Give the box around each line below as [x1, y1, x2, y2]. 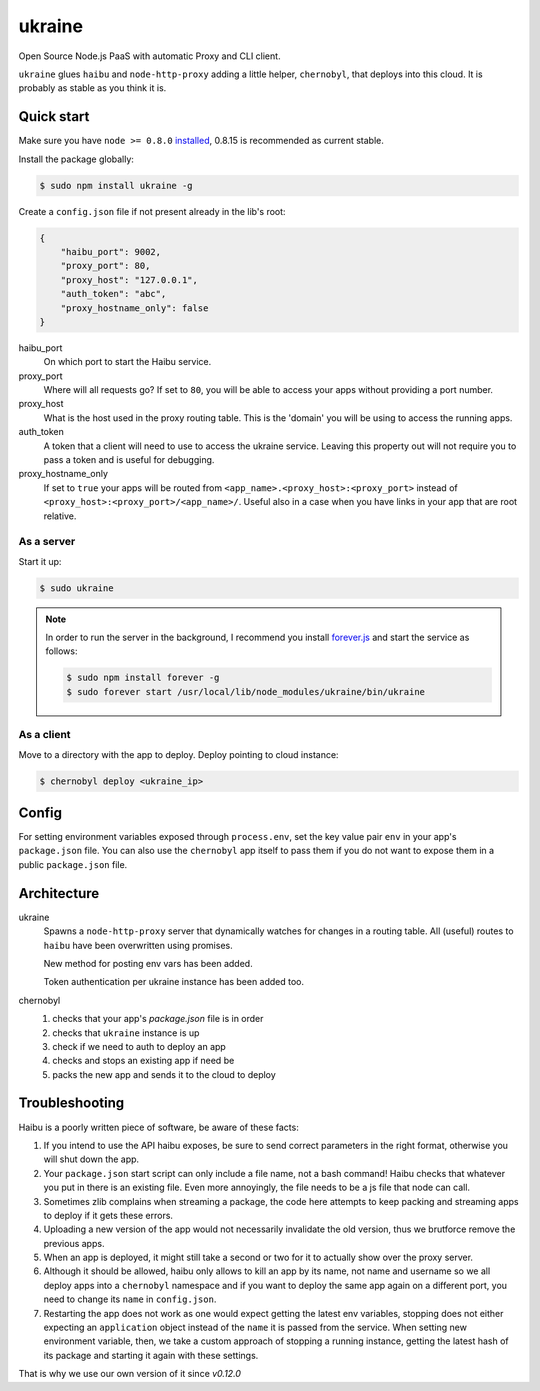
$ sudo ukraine [39, 582, 114, 594]
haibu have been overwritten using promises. [43, 939, 234, 951]
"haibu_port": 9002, [60, 246, 162, 257]
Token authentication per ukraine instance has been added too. [43, 976, 305, 988]
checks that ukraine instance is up [52, 1026, 200, 1039]
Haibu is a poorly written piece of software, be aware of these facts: [18, 1121, 299, 1133]
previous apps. [43, 1237, 105, 1249]
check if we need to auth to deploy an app [52, 1040, 227, 1052]
